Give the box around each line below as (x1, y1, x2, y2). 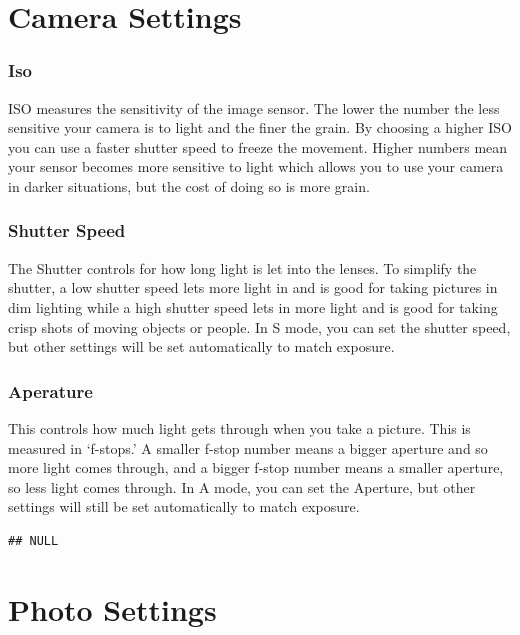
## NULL (8, 533, 59, 548)
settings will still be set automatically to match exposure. (8, 496, 360, 517)
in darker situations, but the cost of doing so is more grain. (8, 175, 370, 196)
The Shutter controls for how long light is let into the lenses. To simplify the (8, 257, 477, 278)
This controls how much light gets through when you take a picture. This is (8, 417, 471, 438)
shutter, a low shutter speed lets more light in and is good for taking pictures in (8, 277, 498, 298)
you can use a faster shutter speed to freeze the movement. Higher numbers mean (8, 136, 508, 157)
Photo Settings (8, 588, 217, 629)
